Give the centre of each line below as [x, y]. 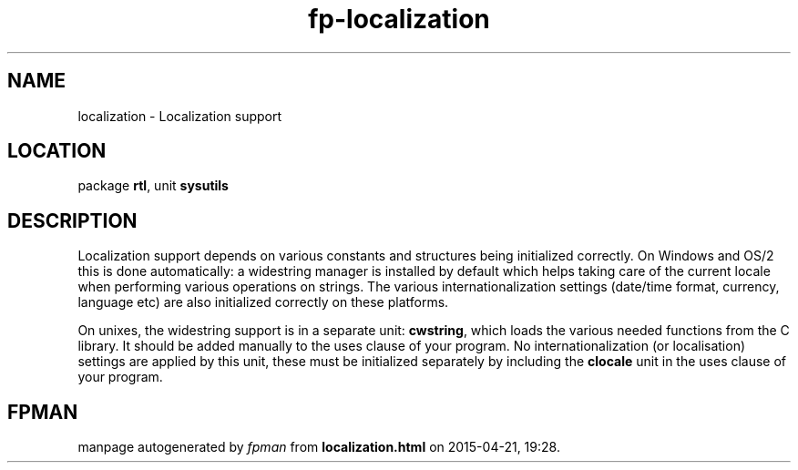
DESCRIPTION [72, 220]
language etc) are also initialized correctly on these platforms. [263, 302]
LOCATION [57, 151]
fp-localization [399, 19]
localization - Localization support [180, 116]
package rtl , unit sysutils [153, 186]
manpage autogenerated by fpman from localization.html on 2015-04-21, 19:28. [319, 447]
